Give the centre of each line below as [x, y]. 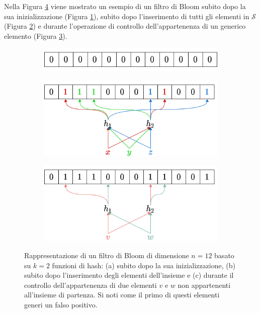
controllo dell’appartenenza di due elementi [91, 285]
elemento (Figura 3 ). [36, 35]
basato [224, 255]
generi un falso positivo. [61, 304]
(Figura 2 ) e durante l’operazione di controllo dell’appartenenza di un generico [125, 26]
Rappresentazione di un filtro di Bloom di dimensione [107, 255]
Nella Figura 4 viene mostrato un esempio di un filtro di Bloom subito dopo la [125, 6]
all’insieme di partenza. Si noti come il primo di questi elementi [122, 295]
